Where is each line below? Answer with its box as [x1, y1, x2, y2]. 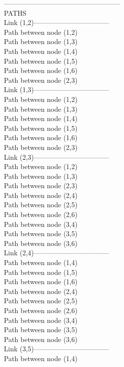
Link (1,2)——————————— [4, 17, 109, 27]
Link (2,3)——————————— [4, 151, 109, 162]
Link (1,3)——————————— [4, 84, 109, 95]
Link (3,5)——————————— [4, 343, 109, 354]
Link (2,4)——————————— [4, 247, 109, 258]
